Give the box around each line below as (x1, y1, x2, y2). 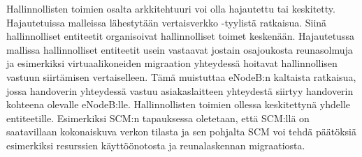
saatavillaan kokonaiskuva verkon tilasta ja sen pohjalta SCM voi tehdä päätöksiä (6, 124, 356, 139)
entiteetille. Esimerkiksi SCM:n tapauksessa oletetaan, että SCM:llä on (6, 110, 310, 125)
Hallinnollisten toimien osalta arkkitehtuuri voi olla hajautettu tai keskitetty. (6, 1, 335, 15)
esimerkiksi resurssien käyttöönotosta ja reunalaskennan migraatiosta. (6, 137, 305, 152)
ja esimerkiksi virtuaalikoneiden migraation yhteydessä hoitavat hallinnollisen (6, 56, 338, 70)
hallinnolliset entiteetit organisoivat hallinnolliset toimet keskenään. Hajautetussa (6, 29, 354, 43)
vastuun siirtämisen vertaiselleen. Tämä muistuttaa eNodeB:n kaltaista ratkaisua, (6, 69, 356, 84)
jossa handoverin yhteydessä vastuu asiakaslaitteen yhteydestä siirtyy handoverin (6, 83, 354, 98)
